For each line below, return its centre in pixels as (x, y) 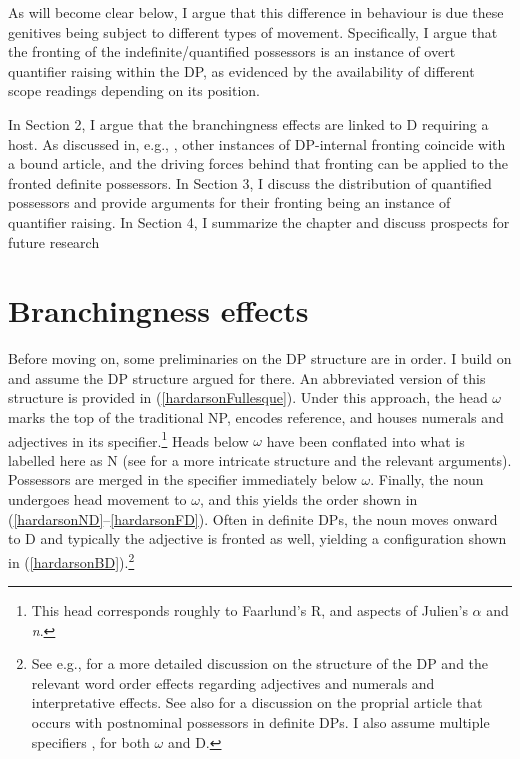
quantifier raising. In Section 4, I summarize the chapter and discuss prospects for (259, 221)
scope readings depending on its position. (134, 90)
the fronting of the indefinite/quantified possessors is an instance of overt (232, 51)
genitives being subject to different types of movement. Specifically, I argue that (253, 31)
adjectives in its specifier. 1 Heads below (128, 439)
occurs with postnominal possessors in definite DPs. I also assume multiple (260, 722)
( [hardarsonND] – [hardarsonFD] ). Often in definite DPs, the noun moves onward (253, 518)
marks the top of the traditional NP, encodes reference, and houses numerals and (256, 417)
